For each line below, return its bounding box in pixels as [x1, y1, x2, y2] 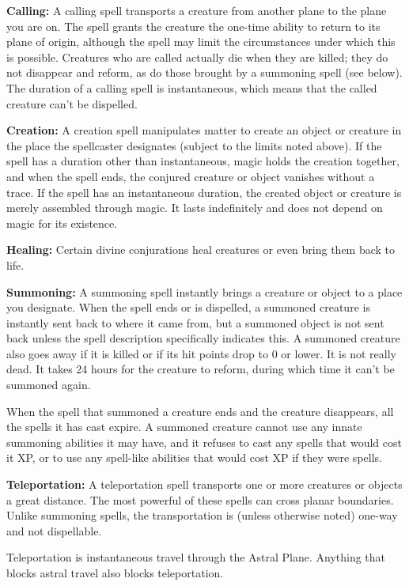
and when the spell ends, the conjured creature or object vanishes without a [6, 168, 375, 184]
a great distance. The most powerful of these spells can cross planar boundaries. [6, 491, 394, 508]
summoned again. [6, 376, 91, 393]
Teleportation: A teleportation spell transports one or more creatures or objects [6, 476, 403, 493]
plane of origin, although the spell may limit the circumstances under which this [6, 33, 396, 50]
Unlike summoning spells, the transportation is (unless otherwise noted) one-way [6, 507, 398, 524]
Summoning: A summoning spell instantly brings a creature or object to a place [6, 283, 403, 300]
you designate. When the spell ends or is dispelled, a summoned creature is [6, 299, 370, 316]
